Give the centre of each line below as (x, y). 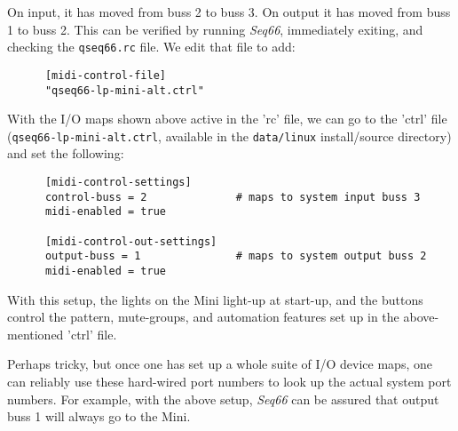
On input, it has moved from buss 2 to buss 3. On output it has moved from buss (229, 12)
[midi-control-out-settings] (131, 241)
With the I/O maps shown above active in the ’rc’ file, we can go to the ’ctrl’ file (227, 119)
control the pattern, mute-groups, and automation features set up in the (203, 317)
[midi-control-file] (105, 75)
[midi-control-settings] (118, 182)
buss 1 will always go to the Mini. (99, 416)
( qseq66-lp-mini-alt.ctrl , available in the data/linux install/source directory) (229, 136)
